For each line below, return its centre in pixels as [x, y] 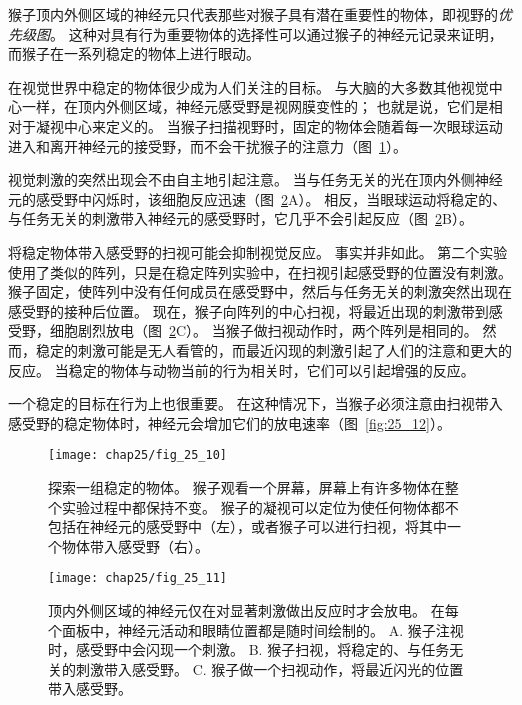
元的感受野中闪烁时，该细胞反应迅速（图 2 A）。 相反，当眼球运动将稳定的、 [257, 198]
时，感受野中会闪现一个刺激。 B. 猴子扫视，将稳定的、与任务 [249, 649]
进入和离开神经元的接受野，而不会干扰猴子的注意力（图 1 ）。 [207, 145]
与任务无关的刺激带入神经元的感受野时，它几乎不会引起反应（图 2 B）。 [240, 218]
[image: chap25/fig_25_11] [137, 578]
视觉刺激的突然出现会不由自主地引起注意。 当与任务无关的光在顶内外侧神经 [255, 179]
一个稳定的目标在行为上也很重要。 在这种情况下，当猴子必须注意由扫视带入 [255, 403]
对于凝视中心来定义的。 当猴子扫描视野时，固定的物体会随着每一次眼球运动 [255, 125]
